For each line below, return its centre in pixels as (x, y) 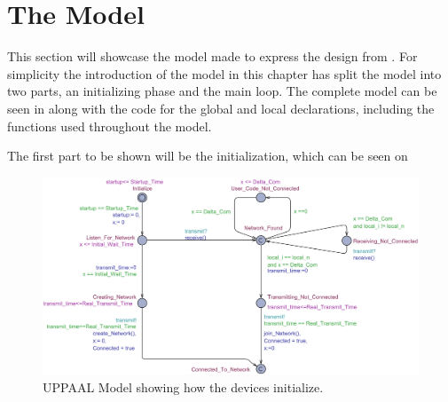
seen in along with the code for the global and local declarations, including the (221, 108)
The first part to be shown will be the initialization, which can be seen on (208, 156)
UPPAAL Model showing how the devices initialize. (183, 386)
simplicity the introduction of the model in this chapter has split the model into (224, 73)
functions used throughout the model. (110, 126)
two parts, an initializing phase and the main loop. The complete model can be (222, 91)
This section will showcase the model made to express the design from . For (212, 56)
